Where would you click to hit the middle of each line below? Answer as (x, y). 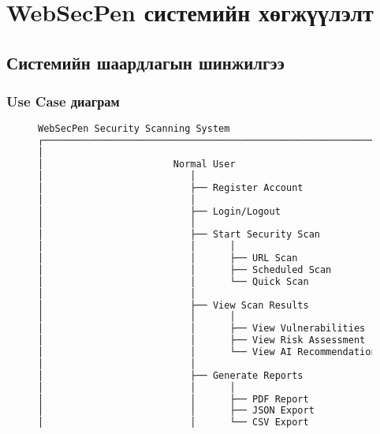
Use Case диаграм (63, 101)
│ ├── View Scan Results (173, 305)
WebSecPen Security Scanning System (134, 129)
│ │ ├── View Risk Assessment (202, 340)
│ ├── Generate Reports (171, 375)
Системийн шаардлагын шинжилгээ (145, 62)
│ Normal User (137, 164)
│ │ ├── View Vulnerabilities (202, 329)
